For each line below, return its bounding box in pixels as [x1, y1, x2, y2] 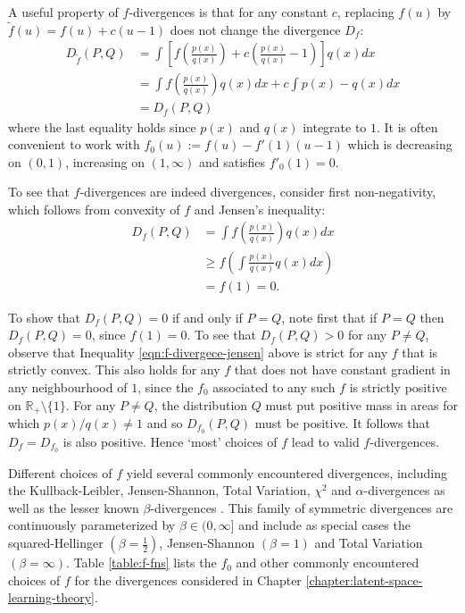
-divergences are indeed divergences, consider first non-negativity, [79, 182, 436, 201]
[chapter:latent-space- [305, 570, 423, 589]
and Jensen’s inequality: [194, 199, 326, 218]
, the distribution [154, 395, 248, 414]
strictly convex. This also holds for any [8, 360, 220, 379]
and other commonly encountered [236, 553, 419, 572]
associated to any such [212, 377, 336, 396]
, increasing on [65, 152, 145, 171]
